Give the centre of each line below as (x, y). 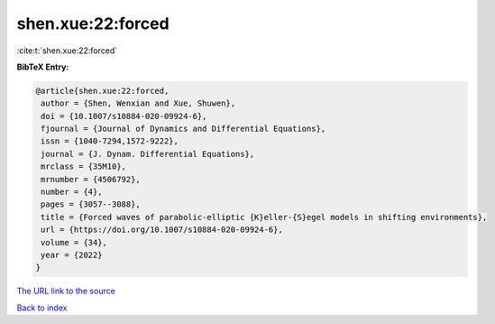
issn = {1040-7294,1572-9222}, (110, 141)
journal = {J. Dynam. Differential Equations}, (148, 154)
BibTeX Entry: (43, 67)
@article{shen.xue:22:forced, (102, 91)
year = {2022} (72, 255)
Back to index (42, 308)
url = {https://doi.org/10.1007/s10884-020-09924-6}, (162, 230)
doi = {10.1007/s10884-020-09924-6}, (124, 116)
